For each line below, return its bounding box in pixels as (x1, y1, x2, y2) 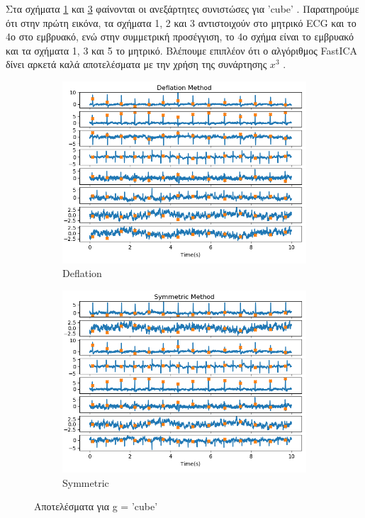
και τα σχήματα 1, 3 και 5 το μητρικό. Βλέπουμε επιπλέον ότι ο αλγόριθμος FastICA (6, 43, 358, 57)
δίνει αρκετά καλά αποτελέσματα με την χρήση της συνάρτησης (6, 57, 267, 72)
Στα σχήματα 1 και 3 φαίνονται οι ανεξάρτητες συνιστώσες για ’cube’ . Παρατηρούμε (6, 1, 359, 16)
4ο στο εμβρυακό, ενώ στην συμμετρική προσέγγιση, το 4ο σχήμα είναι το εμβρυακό (6, 29, 354, 44)
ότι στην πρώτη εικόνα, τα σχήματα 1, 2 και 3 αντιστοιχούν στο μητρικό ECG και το (6, 15, 356, 30)
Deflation (62, 266, 102, 281)
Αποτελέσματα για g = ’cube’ (34, 499, 158, 514)
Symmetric (62, 475, 109, 490)
